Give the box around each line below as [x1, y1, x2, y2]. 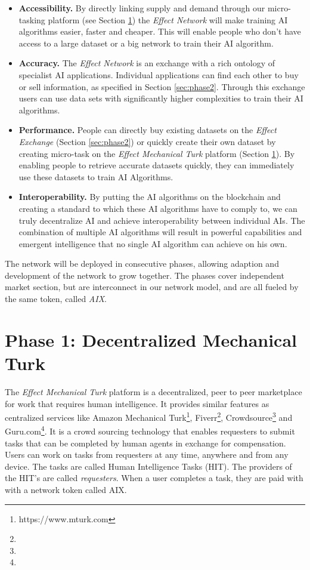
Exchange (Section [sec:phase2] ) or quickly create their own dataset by [18, 135, 276, 147]
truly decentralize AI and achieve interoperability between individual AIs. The [18, 214, 305, 226]
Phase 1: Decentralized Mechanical [5, 327, 297, 352]
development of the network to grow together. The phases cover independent [5, 269, 284, 281]
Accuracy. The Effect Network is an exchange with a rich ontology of [18, 57, 275, 69]
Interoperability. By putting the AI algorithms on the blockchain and [18, 190, 281, 203]
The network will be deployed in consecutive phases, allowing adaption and [5, 257, 279, 270]
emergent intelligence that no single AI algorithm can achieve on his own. [18, 237, 287, 249]
